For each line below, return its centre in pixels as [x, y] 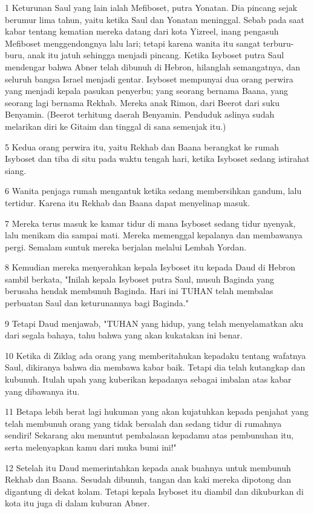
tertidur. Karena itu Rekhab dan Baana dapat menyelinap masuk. [128, 202]
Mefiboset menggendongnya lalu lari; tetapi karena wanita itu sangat [133, 43]
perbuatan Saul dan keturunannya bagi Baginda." [97, 303]
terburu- [278, 43]
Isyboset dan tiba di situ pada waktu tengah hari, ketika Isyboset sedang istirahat [157, 159]
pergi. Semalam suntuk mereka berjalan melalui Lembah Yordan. [126, 246]
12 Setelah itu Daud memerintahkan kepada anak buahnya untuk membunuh [148, 467]
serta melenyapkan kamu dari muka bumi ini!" [91, 447]
